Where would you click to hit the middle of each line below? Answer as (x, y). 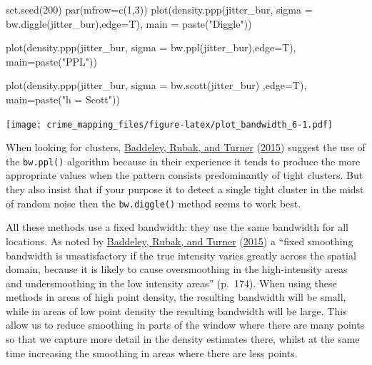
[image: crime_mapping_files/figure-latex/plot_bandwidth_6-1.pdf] (170, 124)
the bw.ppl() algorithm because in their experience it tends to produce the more (183, 161)
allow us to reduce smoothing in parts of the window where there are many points (185, 325)
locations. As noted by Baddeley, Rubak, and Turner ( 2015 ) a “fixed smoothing (180, 241)
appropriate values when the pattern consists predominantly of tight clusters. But (185, 175)
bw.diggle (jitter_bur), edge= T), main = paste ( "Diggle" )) (129, 23)
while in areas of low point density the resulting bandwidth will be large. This (176, 310)
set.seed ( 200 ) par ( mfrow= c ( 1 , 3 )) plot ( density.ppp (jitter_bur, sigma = (159, 9)
